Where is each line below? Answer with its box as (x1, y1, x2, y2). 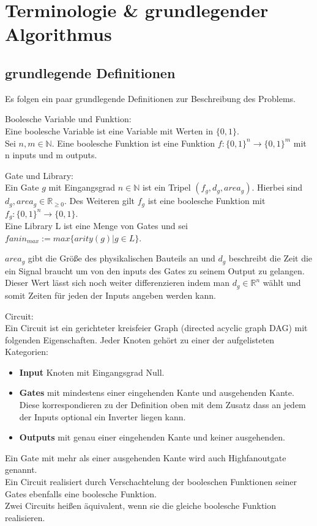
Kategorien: (5, 345, 48, 358)
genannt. (5, 463, 37, 476)
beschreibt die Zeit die (228, 252, 313, 265)
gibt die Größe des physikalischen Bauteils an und (28, 252, 215, 265)
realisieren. (5, 511, 45, 524)
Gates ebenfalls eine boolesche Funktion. (5, 487, 157, 500)
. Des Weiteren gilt (64, 194, 135, 207)
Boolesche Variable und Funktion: (5, 112, 132, 125)
